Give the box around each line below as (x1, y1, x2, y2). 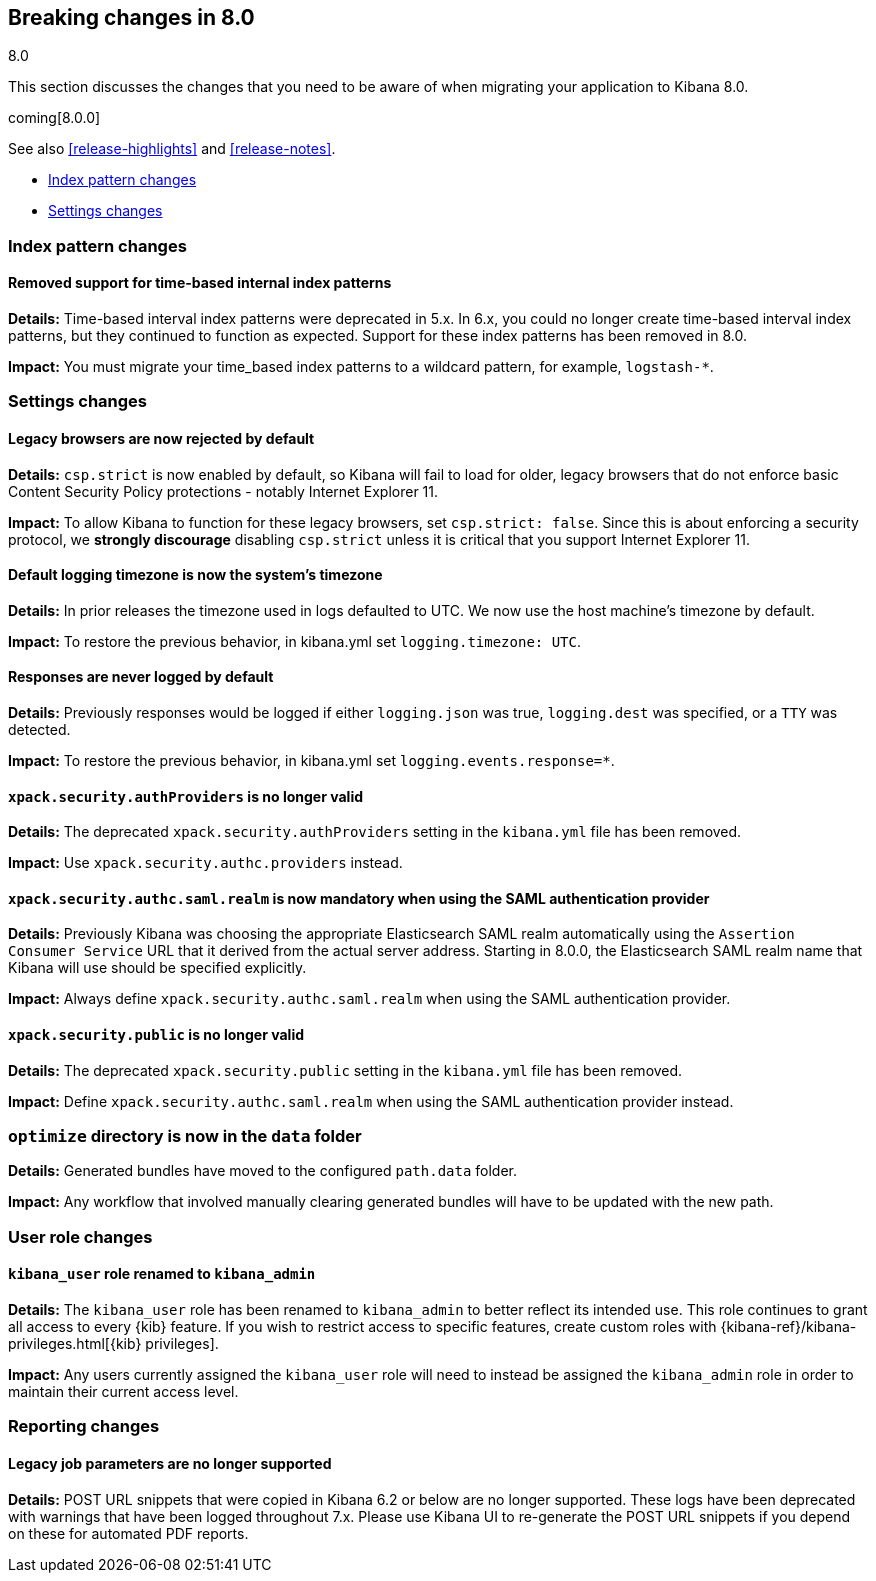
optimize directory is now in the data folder (8, 1126, 362, 1147)
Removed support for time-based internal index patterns (8, 274, 392, 292)
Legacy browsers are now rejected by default (8, 430, 315, 447)
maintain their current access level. (8, 1383, 239, 1401)
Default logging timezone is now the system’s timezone (8, 566, 383, 584)
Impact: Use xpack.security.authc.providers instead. (8, 854, 403, 872)
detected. (8, 721, 71, 739)
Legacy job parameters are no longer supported (8, 1455, 332, 1473)
